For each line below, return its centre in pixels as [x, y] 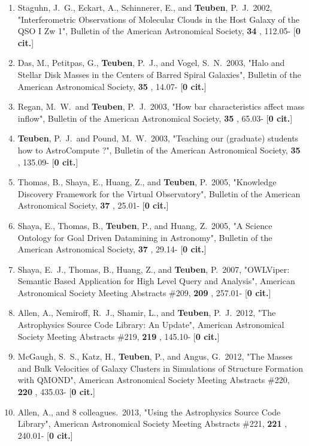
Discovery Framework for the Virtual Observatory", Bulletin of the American [159, 193]
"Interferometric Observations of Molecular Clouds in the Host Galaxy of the [158, 19]
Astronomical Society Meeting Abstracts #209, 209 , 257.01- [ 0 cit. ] [144, 292]
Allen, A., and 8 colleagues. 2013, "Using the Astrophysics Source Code [149, 412]
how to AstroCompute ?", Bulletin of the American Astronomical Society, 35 [159, 150]
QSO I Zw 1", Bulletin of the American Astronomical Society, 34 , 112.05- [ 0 [159, 31]
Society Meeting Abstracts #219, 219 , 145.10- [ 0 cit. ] [119, 336]
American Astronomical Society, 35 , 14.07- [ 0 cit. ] [112, 86]
